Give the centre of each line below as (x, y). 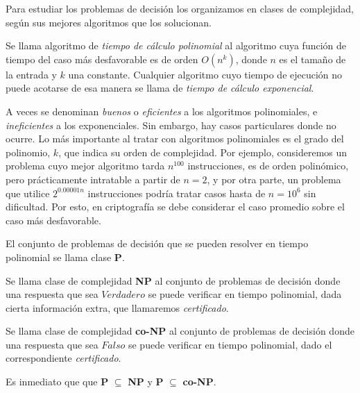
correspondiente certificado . (63, 358)
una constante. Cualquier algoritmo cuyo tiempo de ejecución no (205, 74)
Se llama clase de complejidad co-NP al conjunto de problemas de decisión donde (180, 331)
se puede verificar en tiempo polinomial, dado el (230, 344)
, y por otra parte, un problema (274, 179)
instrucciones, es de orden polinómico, (268, 166)
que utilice (28, 193)
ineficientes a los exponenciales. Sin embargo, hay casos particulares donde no (171, 125)
